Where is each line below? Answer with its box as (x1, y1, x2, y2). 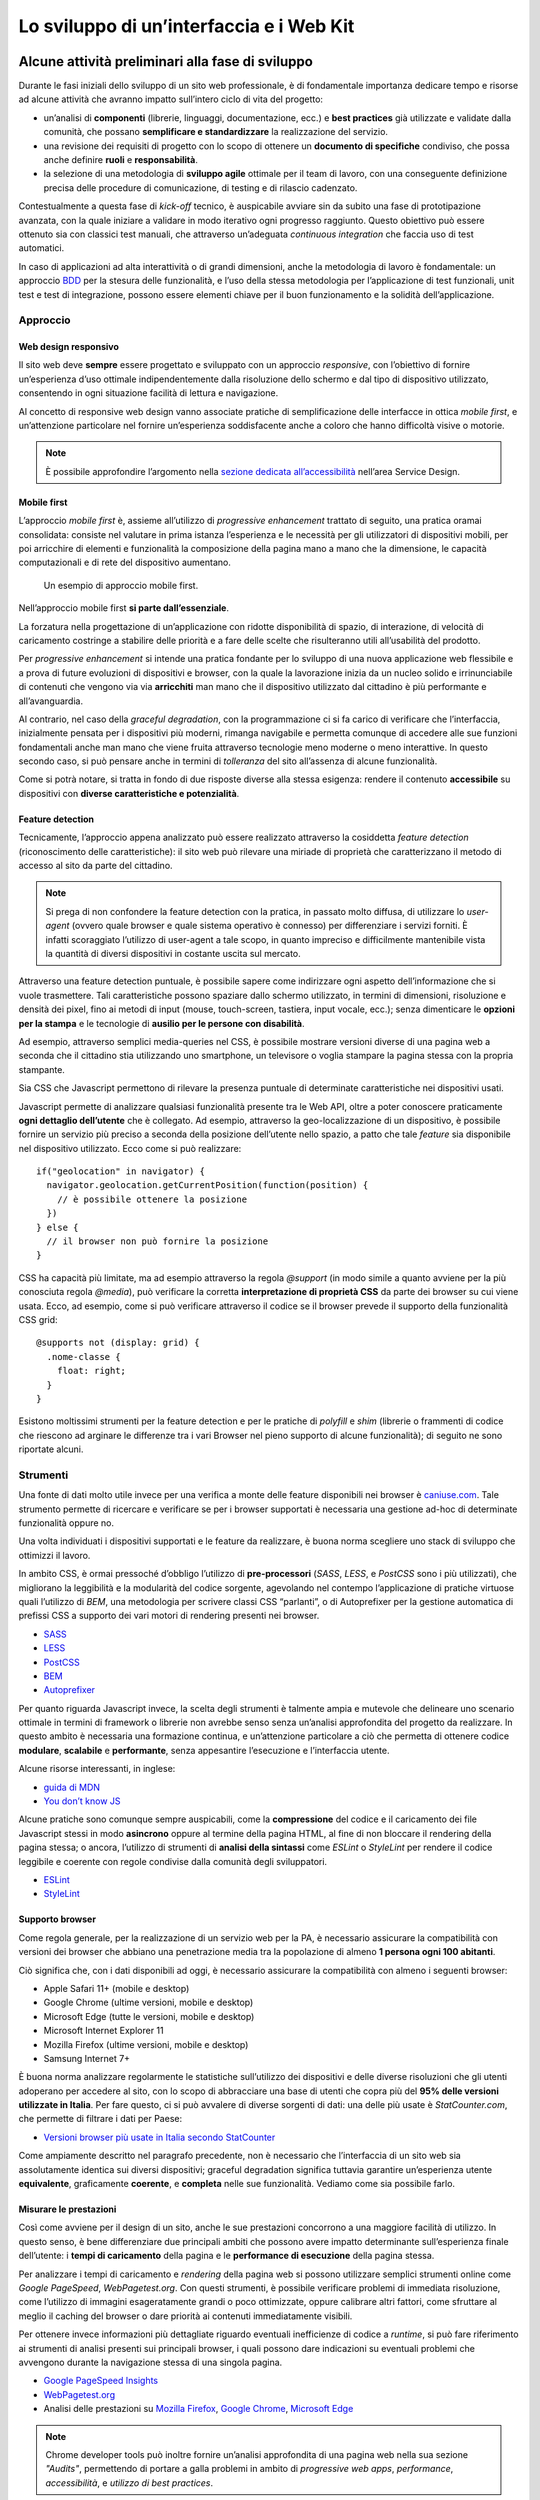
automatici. (18, 242, 65, 254)
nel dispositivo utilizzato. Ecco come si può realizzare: (18, 1142, 242, 1154)
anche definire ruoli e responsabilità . (43, 154, 199, 166)
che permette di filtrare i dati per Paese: (18, 2113, 183, 2125)
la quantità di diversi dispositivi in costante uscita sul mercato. (45, 947, 302, 959)
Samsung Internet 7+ (43, 2052, 130, 2064)
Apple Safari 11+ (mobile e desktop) (43, 1982, 190, 1994)
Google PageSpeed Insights (43, 2375, 159, 2387)
